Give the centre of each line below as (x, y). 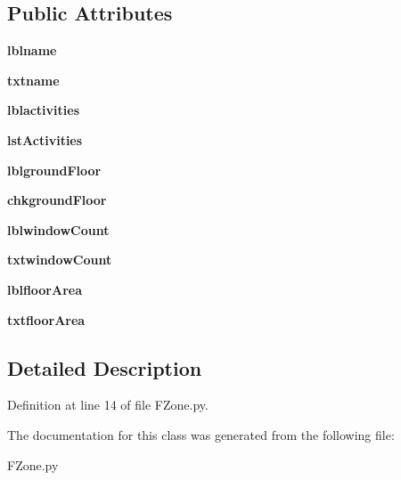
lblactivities (44, 110)
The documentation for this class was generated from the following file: (201, 434)
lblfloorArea (45, 289)
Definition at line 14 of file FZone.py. (108, 405)
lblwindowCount (58, 229)
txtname (33, 80)
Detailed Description (105, 367)
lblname (32, 50)
